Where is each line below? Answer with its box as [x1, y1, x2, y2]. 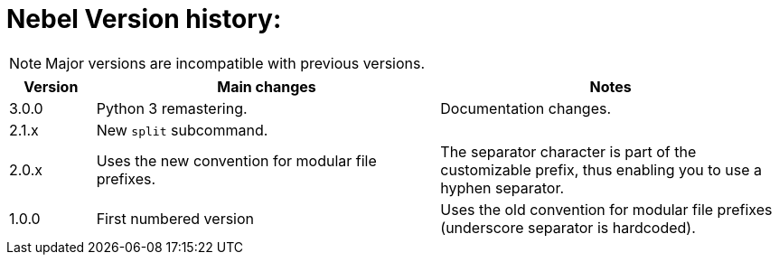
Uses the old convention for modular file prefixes [440, 200, 773, 219]
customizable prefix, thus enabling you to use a [440, 160, 763, 179]
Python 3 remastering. [96, 98, 248, 117]
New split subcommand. [96, 120, 268, 139]
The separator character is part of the [440, 142, 697, 161]
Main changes [217, 77, 316, 96]
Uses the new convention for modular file [96, 151, 377, 170]
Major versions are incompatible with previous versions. [45, 53, 426, 72]
